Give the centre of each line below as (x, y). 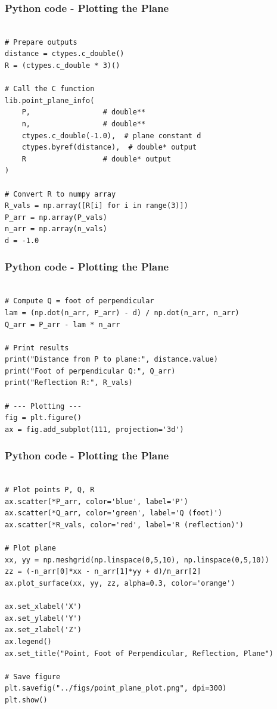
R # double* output (97, 159)
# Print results (37, 348)
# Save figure (33, 677)
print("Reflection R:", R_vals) (69, 383)
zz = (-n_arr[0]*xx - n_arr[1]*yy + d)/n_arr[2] (103, 572)
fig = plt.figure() (43, 418)
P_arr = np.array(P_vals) (56, 217)
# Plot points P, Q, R (50, 490)
